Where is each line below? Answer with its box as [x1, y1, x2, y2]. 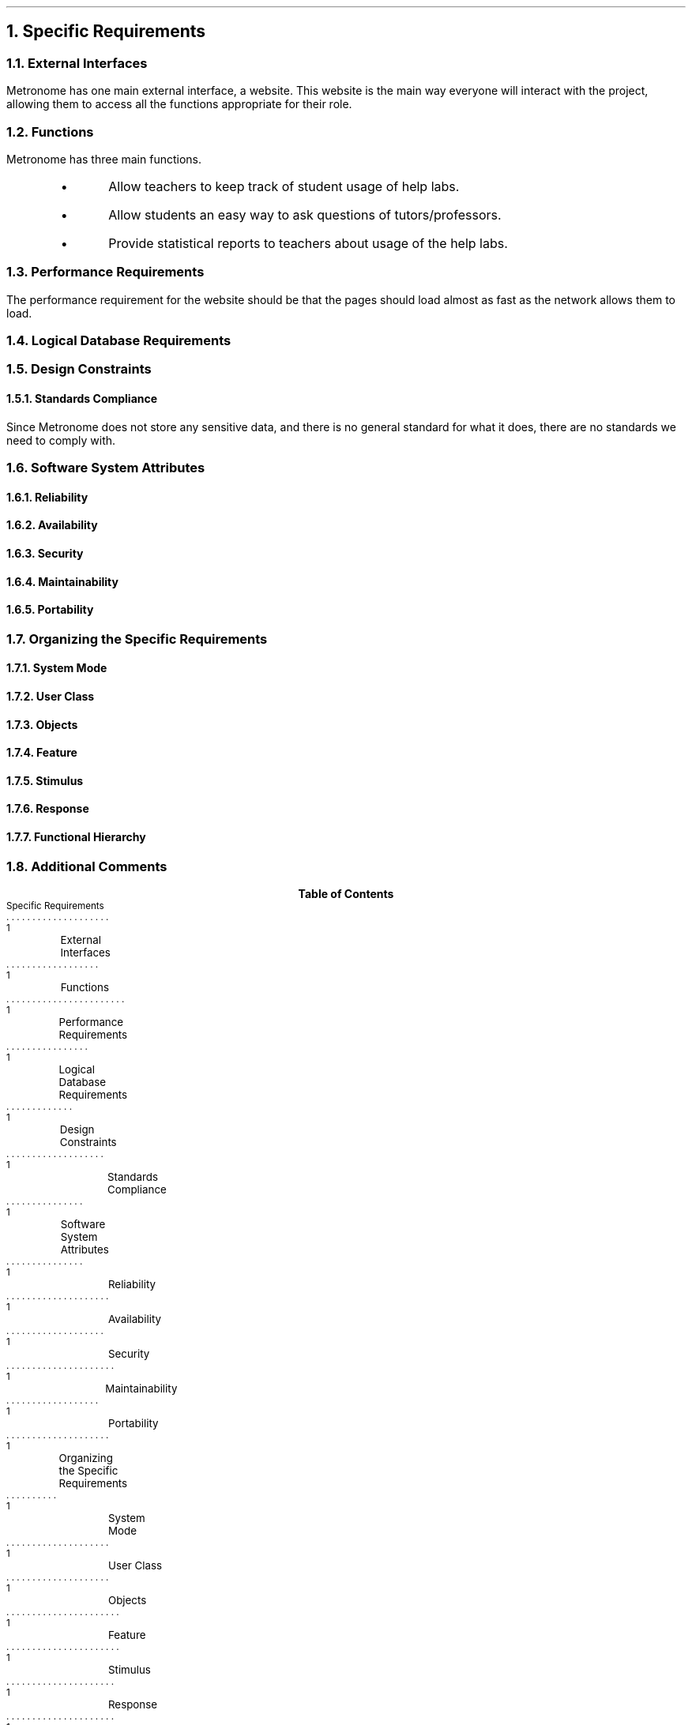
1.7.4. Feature [6, 746, 77, 760]
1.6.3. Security [6, 546, 84, 560]
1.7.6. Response [6, 802, 89, 816]
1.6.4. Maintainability [6, 574, 118, 588]
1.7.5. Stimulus [6, 773, 84, 787]
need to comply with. [6, 433, 116, 447]
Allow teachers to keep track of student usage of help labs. [108, 178, 460, 194]
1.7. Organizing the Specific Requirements [6, 630, 268, 647]
